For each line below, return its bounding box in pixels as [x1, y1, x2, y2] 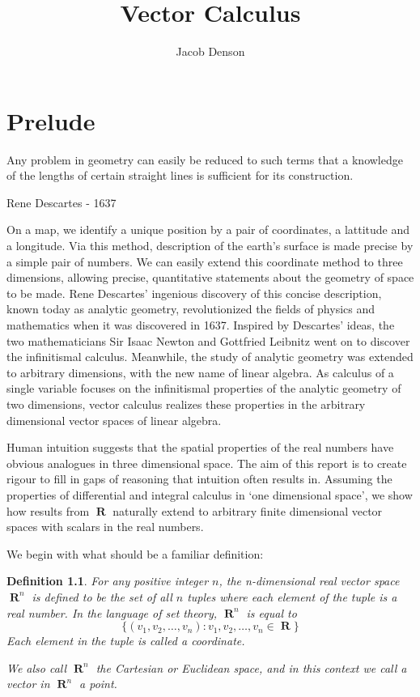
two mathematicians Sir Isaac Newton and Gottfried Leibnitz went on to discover [6, 332, 410, 349]
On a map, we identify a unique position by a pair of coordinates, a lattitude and [6, 221, 410, 238]
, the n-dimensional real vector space [218, 572, 400, 589]
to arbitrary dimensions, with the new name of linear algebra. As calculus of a [6, 363, 394, 380]
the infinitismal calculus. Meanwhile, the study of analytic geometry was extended [6, 348, 414, 365]
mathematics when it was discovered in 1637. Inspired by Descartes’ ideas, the [6, 317, 395, 333]
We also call [6, 659, 67, 676]
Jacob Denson [176, 43, 245, 60]
